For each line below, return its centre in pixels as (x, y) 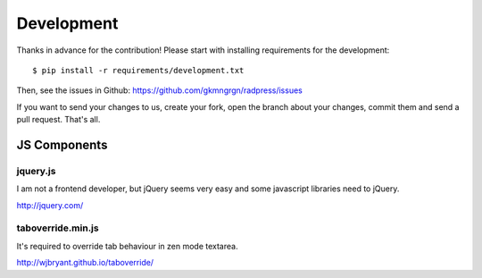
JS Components (62, 144)
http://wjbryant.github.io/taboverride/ (85, 263)
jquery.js (36, 171)
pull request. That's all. (58, 120)
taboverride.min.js (58, 228)
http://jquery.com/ (50, 205)
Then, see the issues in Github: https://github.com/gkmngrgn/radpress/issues (159, 90)
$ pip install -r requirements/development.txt (138, 70)
